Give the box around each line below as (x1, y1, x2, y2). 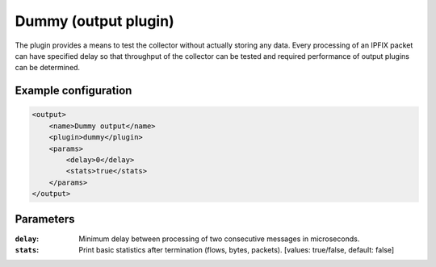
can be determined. (15, 63, 81, 73)
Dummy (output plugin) (15, 12, 174, 30)
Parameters (15, 212, 75, 226)
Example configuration (15, 84, 132, 98)
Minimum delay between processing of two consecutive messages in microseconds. (78, 234, 360, 244)
